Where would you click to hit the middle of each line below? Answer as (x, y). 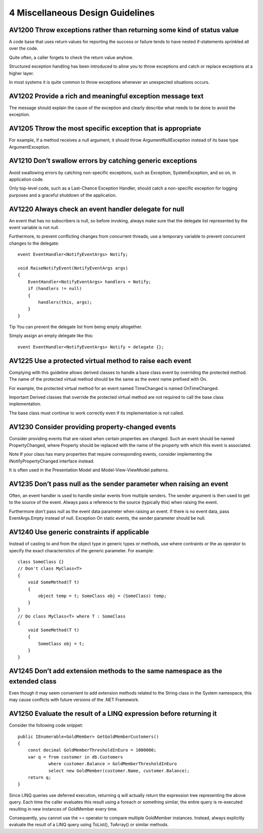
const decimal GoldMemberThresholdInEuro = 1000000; (92, 750)
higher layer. (21, 73)
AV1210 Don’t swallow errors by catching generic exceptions (103, 161)
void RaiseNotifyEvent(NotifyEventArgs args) (73, 268)
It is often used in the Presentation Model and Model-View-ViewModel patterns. (89, 470)
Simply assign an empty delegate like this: (51, 336)
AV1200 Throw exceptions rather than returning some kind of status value (124, 30)
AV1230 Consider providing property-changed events (93, 427)
